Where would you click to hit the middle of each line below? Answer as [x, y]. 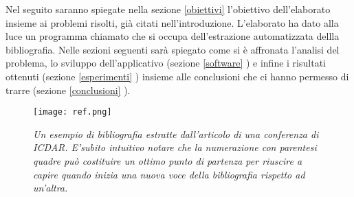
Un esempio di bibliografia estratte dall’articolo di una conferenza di [176, 134]
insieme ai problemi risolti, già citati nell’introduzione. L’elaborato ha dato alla [172, 22]
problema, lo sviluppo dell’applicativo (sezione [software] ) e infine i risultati [166, 63]
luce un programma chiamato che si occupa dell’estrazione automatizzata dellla [173, 36]
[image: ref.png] [73, 112]
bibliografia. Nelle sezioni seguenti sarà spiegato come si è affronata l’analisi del [173, 49]
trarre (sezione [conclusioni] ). [68, 90]
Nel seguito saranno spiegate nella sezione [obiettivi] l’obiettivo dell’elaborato [168, 9]
